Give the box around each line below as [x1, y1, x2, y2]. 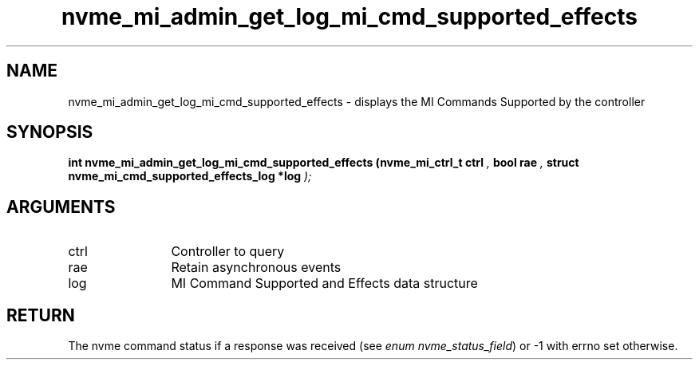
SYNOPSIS [6, 122, 93, 143]
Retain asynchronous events [171, 259, 342, 276]
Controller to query [171, 243, 285, 260]
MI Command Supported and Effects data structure [171, 275, 478, 292]
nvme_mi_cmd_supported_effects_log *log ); [68, 169, 312, 183]
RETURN [6, 305, 75, 325]
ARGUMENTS [6, 196, 116, 217]
